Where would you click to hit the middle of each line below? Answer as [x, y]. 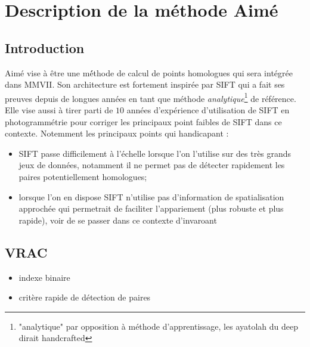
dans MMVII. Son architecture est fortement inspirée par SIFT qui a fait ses [145, 84]
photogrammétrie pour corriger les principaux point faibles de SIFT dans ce [143, 121]
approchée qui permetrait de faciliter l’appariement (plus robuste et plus [151, 208]
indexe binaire [44, 277]
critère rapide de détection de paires [85, 297]
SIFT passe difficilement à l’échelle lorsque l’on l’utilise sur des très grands [155, 153]
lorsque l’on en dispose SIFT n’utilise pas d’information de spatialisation [151, 196]
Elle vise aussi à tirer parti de [59, 110]
